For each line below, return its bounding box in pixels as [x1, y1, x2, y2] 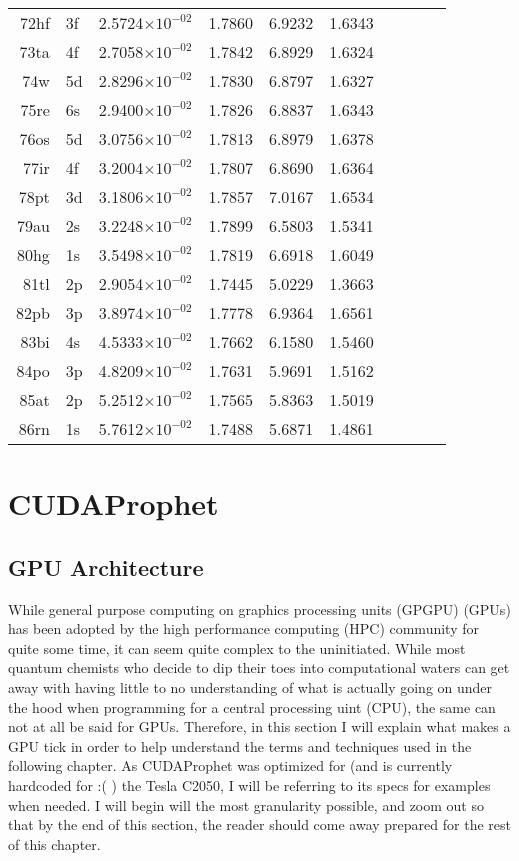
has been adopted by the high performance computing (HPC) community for [8, 618, 479, 639]
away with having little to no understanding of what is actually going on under [8, 676, 493, 697]
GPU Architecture [8, 551, 204, 582]
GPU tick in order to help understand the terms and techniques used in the [8, 735, 472, 756]
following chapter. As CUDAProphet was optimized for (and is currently [8, 755, 453, 776]
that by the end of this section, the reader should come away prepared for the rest [8, 814, 511, 835]
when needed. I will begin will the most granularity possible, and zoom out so [8, 794, 484, 815]
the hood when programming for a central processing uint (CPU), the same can [8, 696, 496, 717]
